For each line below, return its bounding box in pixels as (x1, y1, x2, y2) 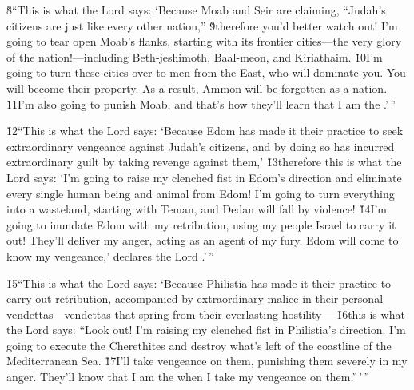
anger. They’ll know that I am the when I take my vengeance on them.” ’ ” (6, 368, 370, 385)
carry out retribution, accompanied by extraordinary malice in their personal (6, 290, 384, 307)
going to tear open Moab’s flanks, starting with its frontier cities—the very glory (6, 33, 402, 50)
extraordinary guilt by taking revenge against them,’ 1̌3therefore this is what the (6, 153, 402, 170)
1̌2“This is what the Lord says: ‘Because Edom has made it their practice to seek (6, 122, 404, 139)
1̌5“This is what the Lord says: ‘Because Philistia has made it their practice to (6, 274, 392, 291)
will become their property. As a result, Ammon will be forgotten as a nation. (6, 79, 388, 96)
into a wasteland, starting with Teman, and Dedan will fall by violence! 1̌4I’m (6, 201, 388, 217)
